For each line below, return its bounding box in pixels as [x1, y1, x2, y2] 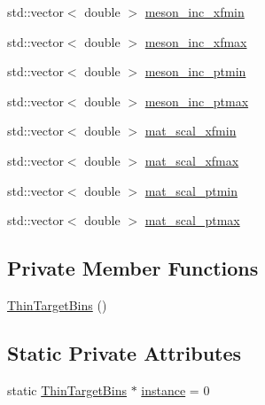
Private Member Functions [7, 254, 259, 282]
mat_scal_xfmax [144, 151, 239, 169]
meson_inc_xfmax [144, 32, 247, 51]
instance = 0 [141, 380, 210, 399]
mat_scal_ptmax [144, 211, 240, 230]
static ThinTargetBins [7, 380, 127, 399]
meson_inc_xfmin [144, 3, 245, 20]
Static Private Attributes [7, 339, 242, 366]
